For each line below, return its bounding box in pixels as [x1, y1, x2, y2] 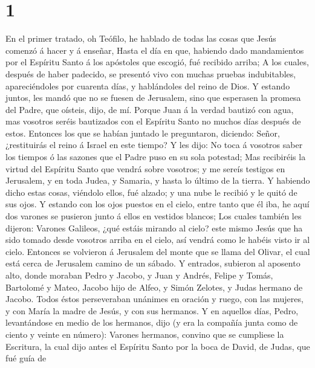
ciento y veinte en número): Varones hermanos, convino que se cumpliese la [5, 328, 284, 340]
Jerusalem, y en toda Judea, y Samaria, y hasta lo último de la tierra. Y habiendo [5, 174, 310, 187]
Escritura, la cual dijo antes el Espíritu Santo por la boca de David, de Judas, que [5, 340, 310, 352]
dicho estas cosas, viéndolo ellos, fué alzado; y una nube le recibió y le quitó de [5, 186, 297, 198]
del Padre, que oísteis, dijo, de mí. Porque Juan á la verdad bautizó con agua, [5, 103, 294, 115]
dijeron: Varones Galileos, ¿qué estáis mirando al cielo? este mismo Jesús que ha [5, 221, 303, 234]
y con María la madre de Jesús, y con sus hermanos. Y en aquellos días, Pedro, [5, 304, 299, 317]
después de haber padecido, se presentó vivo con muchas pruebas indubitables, [5, 67, 296, 80]
